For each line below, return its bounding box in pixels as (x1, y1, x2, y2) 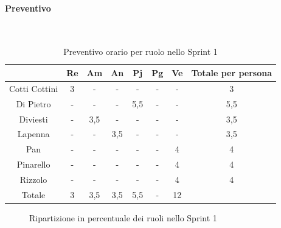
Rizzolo (19, 173, 47, 185)
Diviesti (19, 112, 48, 125)
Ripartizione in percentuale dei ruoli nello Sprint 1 (29, 211, 217, 224)
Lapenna (17, 127, 50, 140)
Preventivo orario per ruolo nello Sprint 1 (63, 45, 218, 58)
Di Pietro (16, 97, 51, 110)
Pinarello (16, 158, 50, 171)
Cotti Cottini (9, 82, 58, 94)
